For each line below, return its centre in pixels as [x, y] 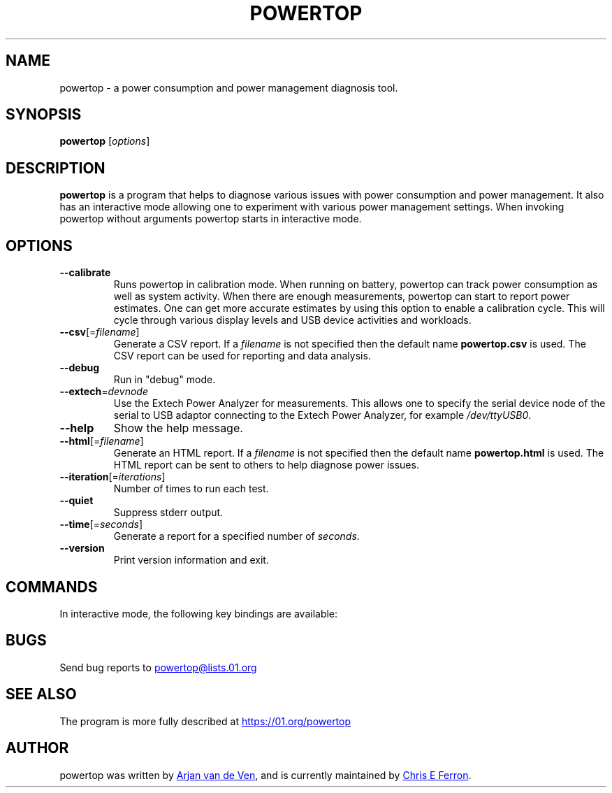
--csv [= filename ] [100, 332]
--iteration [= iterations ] [112, 477]
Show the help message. [178, 428]
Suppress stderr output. [168, 513]
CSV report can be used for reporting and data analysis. [242, 356]
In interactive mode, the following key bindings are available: [199, 613]
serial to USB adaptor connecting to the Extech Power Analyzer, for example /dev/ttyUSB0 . [322, 415]
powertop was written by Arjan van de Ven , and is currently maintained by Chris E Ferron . [265, 775]
